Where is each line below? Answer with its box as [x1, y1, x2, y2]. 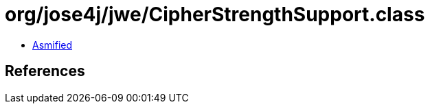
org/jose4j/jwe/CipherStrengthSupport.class [5, 3, 425, 26]
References [5, 62, 85, 80]
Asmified [32, 38, 73, 51]
